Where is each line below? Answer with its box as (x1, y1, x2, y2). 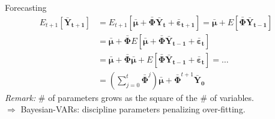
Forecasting (5, 1, 47, 13)
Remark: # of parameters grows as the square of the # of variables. (5, 91, 254, 103)
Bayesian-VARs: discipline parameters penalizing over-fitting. (20, 103, 246, 115)
